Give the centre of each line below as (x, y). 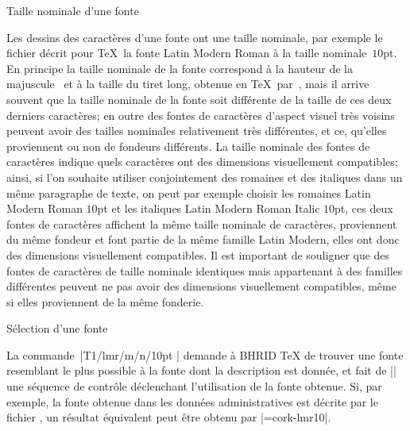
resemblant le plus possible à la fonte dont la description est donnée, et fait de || (201, 370)
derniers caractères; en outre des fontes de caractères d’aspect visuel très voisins (201, 115)
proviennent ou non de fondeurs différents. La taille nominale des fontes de (188, 146)
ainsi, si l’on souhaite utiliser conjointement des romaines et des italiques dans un (205, 177)
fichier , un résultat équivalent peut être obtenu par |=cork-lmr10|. (169, 417)
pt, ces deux (364, 208)
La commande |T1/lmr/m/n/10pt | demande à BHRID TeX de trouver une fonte (205, 354)
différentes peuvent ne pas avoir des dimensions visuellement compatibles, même (201, 286)
